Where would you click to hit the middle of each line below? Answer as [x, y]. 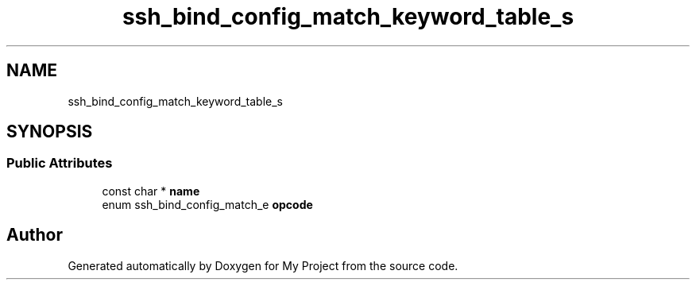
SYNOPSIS [50, 132]
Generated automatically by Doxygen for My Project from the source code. [263, 265]
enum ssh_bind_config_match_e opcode [207, 204]
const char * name [151, 191]
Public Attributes [60, 163]
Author [35, 235]
